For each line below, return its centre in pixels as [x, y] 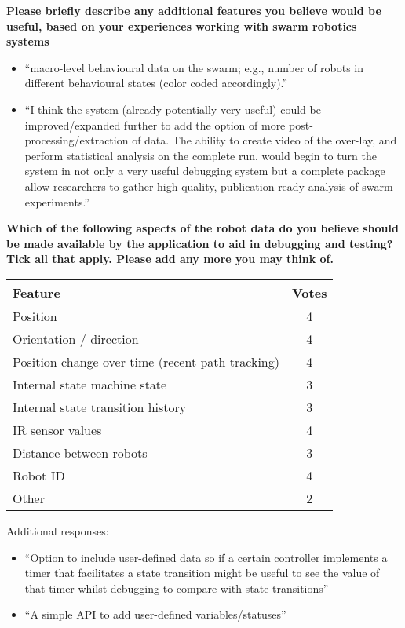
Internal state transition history [100, 407]
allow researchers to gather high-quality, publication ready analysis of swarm [209, 186]
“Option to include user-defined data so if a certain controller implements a [206, 557]
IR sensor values [57, 429]
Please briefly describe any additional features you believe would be [194, 10]
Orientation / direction [76, 338]
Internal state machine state [90, 384]
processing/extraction [77, 140]
